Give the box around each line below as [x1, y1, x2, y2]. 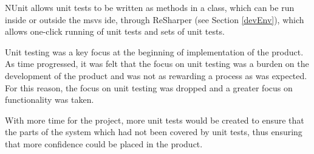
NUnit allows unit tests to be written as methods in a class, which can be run [5, 1, 295, 13]
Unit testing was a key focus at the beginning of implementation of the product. [5, 45, 304, 58]
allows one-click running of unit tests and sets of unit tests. [5, 25, 225, 38]
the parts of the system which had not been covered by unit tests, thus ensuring [5, 125, 302, 138]
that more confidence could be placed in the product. [5, 137, 203, 150]
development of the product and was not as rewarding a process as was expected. [5, 69, 307, 82]
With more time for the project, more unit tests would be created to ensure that [5, 113, 304, 126]
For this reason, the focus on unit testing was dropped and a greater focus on [5, 81, 293, 94]
